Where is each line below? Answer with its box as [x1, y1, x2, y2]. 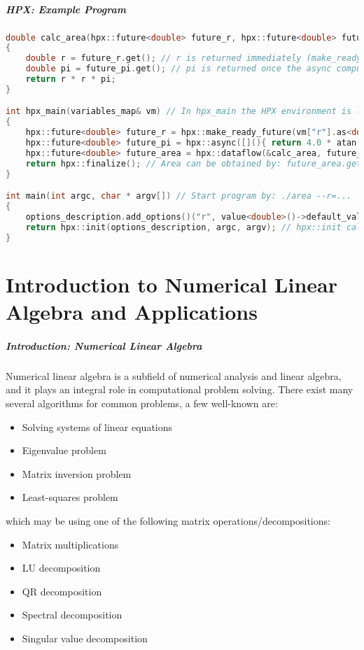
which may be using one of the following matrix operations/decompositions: [6, 513, 330, 528]
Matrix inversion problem [22, 466, 132, 481]
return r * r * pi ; [25, 74, 116, 85]
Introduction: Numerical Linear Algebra [6, 338, 202, 353]
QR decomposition [22, 584, 102, 598]
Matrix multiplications [22, 537, 119, 551]
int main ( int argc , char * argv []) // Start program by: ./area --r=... [6, 191, 352, 202]
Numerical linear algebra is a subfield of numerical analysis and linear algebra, [6, 368, 342, 383]
